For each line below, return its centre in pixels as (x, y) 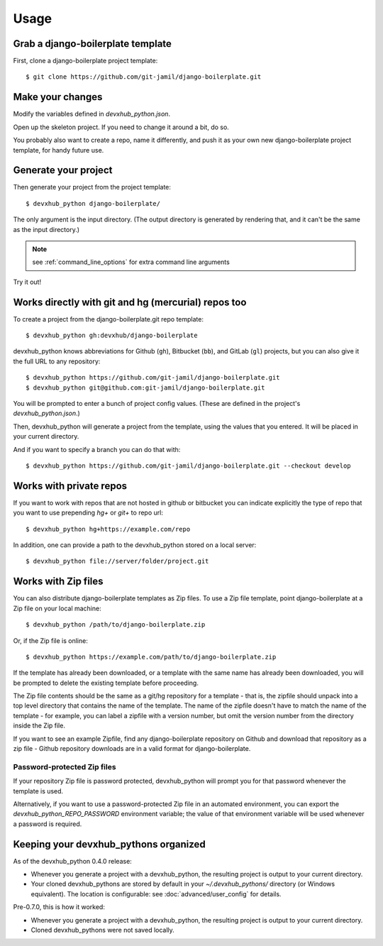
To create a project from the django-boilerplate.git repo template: (108, 319)
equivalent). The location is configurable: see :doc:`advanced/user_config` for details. (156, 893)
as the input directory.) (46, 229)
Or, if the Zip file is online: (50, 640)
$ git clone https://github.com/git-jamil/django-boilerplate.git (144, 77)
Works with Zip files (58, 582)
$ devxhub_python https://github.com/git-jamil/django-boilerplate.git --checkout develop (188, 466)
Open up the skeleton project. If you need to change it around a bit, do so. (121, 127)
